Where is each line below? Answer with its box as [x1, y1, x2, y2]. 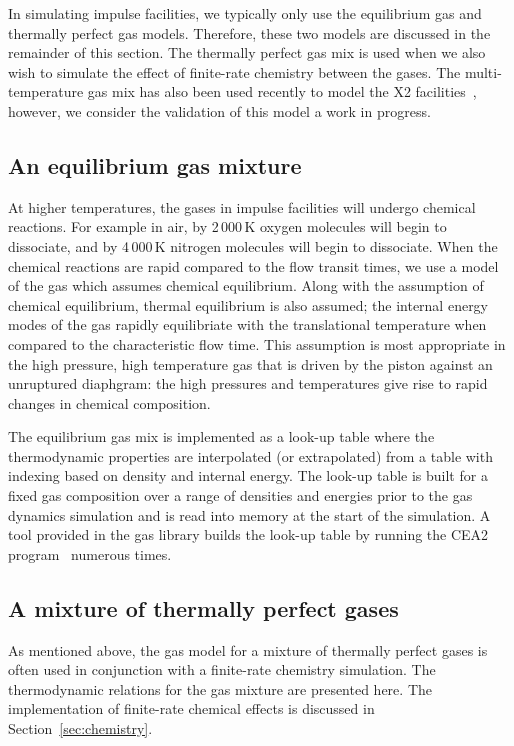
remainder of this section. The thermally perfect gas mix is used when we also [8, 42, 486, 63]
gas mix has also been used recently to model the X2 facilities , [87, 81, 477, 102]
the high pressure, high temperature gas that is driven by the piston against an [8, 353, 493, 374]
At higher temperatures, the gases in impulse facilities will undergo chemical [8, 196, 476, 217]
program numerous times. [8, 543, 172, 564]
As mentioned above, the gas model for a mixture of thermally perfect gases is [8, 639, 488, 660]
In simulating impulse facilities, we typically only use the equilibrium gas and [8, 3, 482, 23]
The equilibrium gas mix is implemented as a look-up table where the [8, 426, 435, 447]
